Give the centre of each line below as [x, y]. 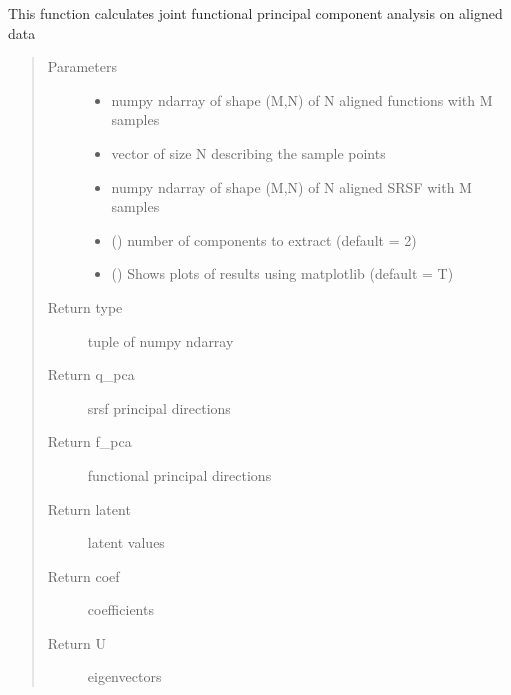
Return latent [89, 508]
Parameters [82, 66]
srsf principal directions [159, 407]
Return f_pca [89, 441]
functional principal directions [179, 474]
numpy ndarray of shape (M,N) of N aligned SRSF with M [291, 186]
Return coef [83, 575]
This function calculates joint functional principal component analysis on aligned [255, 13]
